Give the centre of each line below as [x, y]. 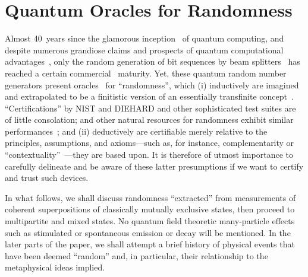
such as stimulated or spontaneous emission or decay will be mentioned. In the [148, 232]
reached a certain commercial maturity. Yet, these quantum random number [146, 73]
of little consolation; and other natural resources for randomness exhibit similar [149, 120]
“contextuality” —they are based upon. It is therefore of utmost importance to [149, 155]
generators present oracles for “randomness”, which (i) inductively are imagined [152, 85]
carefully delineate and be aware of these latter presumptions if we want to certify [154, 166]
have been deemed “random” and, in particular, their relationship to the [136, 255]
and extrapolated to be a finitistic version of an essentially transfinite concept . [149, 96]
